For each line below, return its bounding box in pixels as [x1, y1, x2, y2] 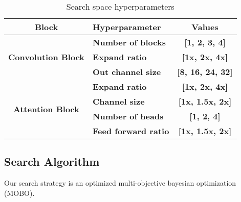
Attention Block [13, 103, 79, 115]
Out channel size [93, 66, 161, 78]
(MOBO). [4, 187, 35, 198]
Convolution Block [8, 51, 85, 63]
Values [191, 21, 218, 33]
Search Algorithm [4, 154, 100, 169]
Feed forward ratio [93, 125, 169, 137]
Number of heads [93, 110, 164, 122]
